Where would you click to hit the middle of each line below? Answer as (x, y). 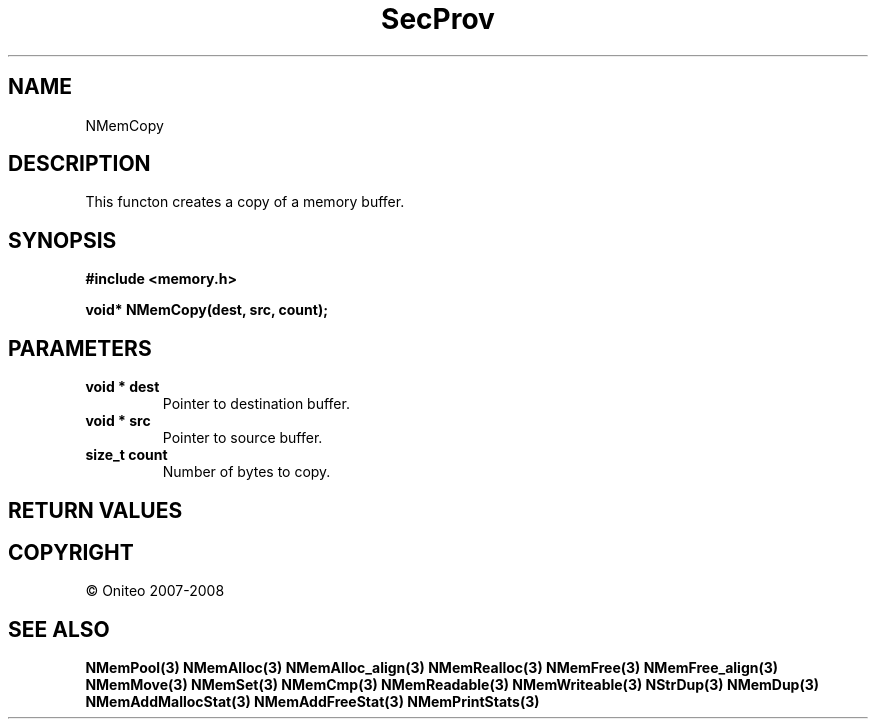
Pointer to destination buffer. (256, 404)
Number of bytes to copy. (246, 472)
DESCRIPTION (79, 164)
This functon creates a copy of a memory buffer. (245, 202)
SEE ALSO (59, 629)
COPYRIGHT (71, 552)
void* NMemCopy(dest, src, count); (207, 310)
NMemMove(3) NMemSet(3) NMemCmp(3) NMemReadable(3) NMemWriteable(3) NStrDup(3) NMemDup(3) (452, 685)
